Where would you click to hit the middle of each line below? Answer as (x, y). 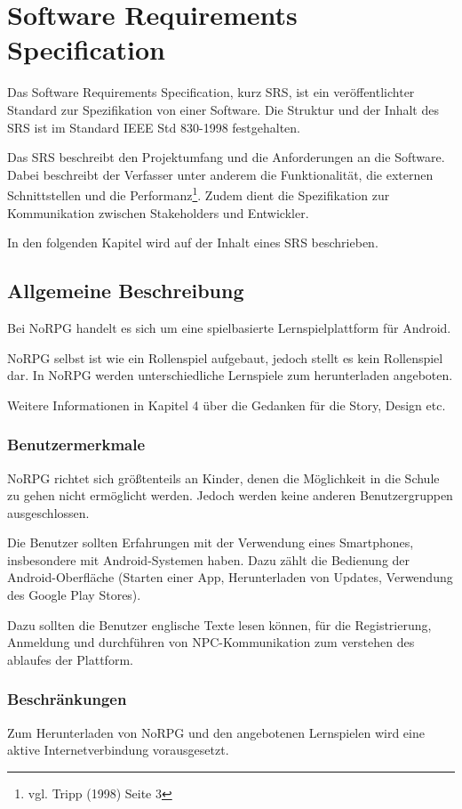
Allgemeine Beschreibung (126, 291)
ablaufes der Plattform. (70, 659)
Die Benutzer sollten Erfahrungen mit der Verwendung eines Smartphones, (211, 542)
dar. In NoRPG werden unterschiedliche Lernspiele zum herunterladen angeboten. (230, 375)
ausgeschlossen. (48, 512)
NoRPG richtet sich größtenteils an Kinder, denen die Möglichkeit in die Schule (223, 477)
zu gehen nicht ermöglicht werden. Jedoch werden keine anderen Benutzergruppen (230, 495)
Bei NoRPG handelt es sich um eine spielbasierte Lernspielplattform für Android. (229, 327)
